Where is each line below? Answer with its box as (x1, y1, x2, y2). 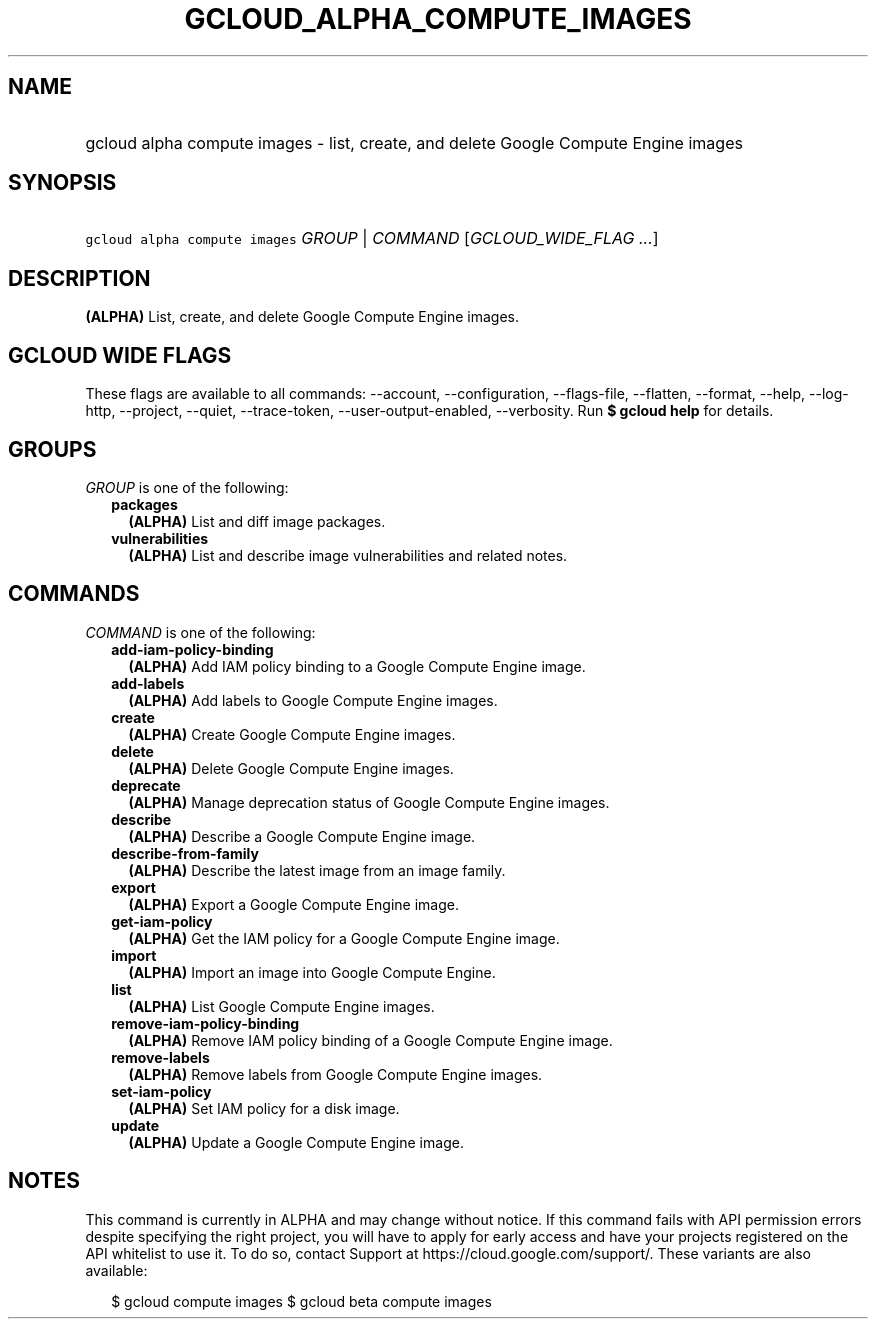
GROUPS (8, 436, 97, 462)
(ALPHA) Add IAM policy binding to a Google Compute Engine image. (128, 657, 586, 675)
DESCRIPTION (8, 265, 151, 291)
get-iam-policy (111, 912, 213, 930)
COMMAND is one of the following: (85, 623, 316, 641)
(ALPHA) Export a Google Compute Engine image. (128, 895, 459, 913)
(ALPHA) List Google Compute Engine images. (128, 997, 435, 1015)
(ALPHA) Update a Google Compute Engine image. (128, 1133, 464, 1151)
